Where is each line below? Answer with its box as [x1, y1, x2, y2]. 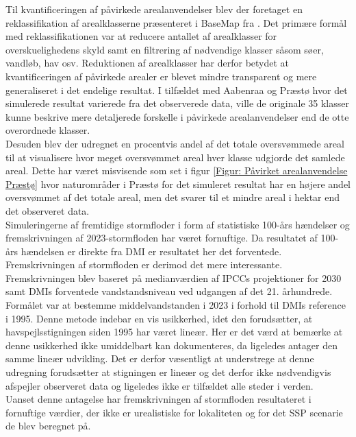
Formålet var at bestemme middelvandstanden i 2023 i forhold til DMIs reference [5, 298, 346, 312]
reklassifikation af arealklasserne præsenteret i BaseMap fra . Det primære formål [5, 15, 347, 29]
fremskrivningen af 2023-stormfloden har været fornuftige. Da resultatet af [5, 231, 318, 245]
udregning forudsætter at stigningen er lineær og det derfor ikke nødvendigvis [5, 365, 331, 379]
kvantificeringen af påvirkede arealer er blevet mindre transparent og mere [5, 69, 317, 83]
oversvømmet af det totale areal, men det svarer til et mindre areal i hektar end [5, 190, 340, 204]
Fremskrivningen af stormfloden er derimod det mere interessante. [5, 257, 283, 272]
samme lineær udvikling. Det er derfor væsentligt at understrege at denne [5, 351, 314, 366]
